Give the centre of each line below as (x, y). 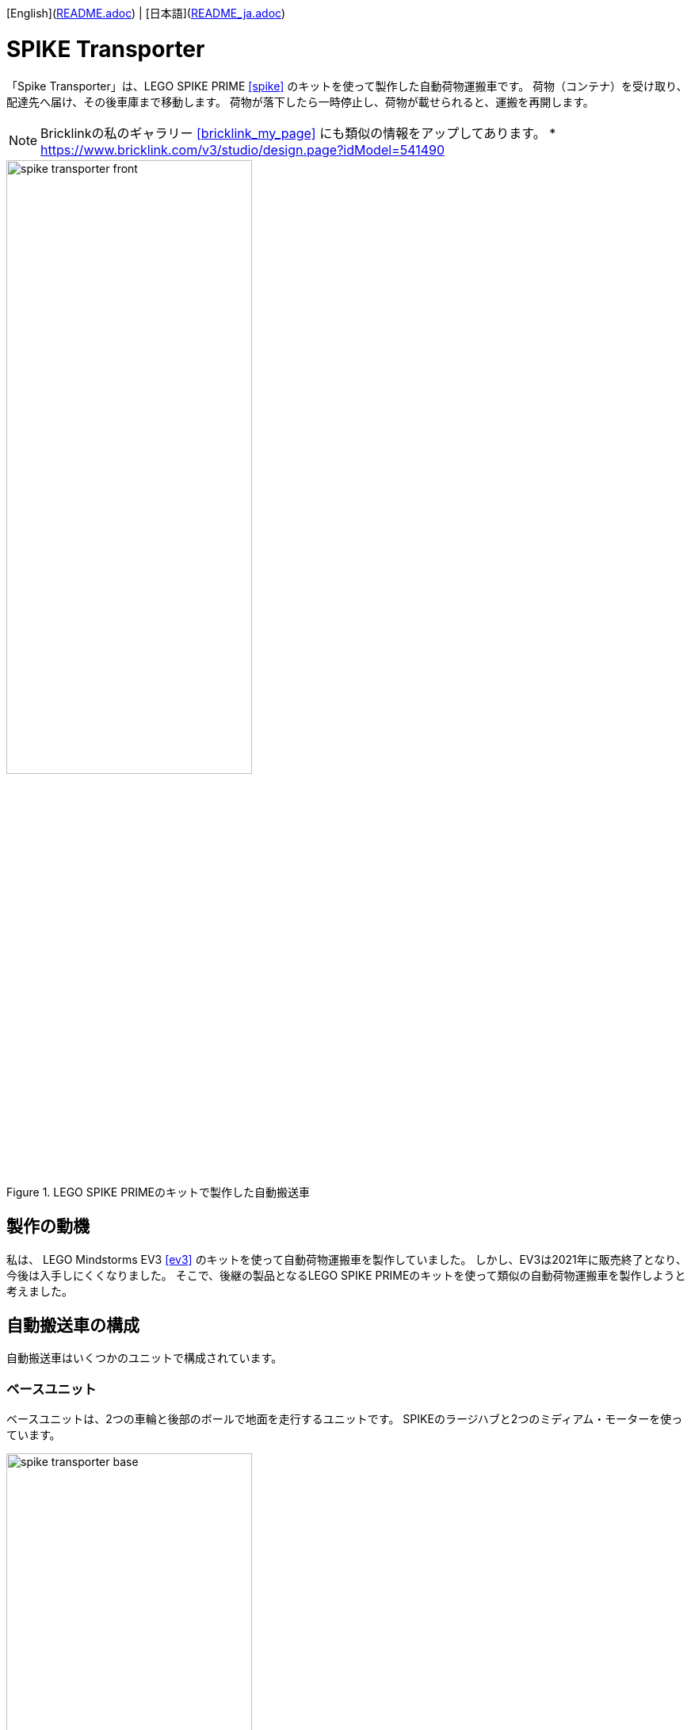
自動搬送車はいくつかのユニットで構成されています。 (145, 1358)
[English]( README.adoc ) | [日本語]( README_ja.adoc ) (146, 13)
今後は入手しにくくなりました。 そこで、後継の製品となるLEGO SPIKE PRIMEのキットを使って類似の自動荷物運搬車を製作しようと (346, 1275)
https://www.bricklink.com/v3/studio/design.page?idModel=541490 (243, 149)
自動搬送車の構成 (73, 1325)
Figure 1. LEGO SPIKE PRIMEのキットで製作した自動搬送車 (158, 1192)
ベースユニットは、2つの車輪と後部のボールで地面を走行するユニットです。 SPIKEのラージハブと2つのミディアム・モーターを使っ (345, 1419)
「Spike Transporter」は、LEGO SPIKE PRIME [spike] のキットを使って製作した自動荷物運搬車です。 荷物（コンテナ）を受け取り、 (347, 86)
